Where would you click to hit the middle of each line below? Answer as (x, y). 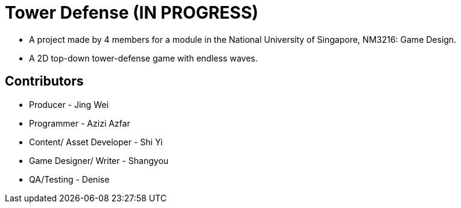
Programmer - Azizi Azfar (80, 123)
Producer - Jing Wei (69, 104)
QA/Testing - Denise (69, 179)
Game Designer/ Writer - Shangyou (99, 160)
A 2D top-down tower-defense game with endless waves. (143, 58)
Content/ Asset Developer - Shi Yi (96, 142)
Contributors (44, 81)
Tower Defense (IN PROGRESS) (132, 13)
